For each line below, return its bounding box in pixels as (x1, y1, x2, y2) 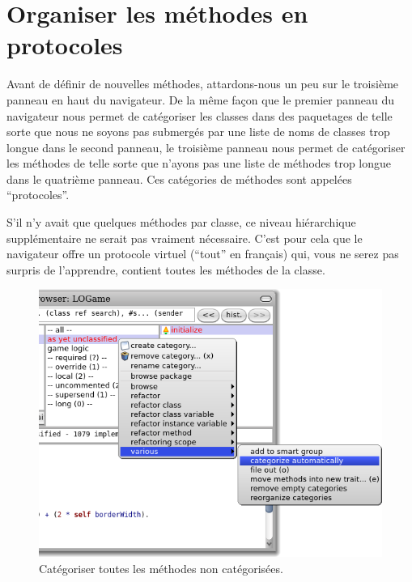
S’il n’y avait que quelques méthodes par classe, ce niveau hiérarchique (6, 214, 356, 231)
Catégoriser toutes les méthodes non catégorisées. (39, 559, 283, 576)
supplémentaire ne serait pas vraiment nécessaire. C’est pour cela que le (6, 229, 363, 246)
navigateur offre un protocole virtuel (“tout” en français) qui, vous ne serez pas (6, 245, 399, 262)
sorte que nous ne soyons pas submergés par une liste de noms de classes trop (6, 123, 390, 140)
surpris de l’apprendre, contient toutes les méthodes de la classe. (6, 261, 325, 278)
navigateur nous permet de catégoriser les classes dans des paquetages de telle (6, 107, 393, 124)
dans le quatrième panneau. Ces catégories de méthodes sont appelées (6, 170, 352, 187)
